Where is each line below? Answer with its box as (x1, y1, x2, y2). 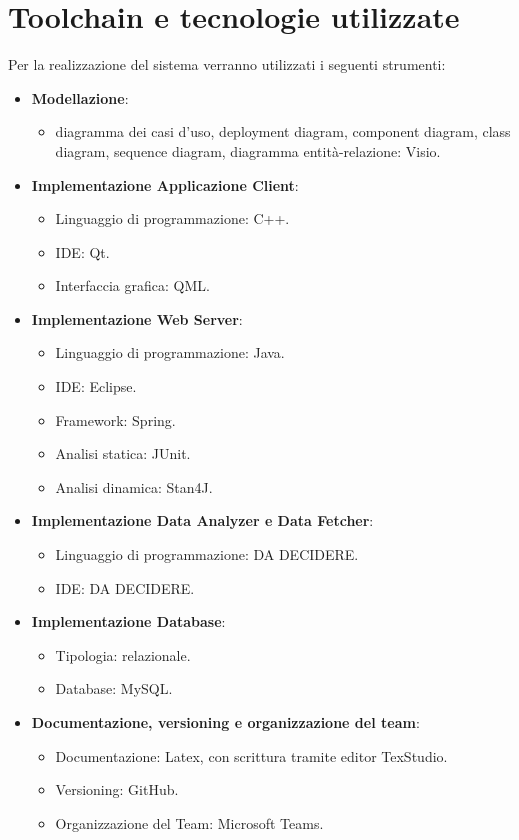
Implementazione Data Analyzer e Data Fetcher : (31, 510, 374, 531)
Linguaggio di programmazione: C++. (55, 208, 290, 229)
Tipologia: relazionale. (55, 644, 191, 665)
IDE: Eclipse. (55, 376, 137, 397)
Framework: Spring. (55, 409, 176, 430)
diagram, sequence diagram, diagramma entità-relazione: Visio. (55, 140, 441, 161)
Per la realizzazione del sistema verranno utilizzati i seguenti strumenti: (8, 54, 446, 75)
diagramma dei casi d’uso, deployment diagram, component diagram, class (55, 121, 511, 142)
